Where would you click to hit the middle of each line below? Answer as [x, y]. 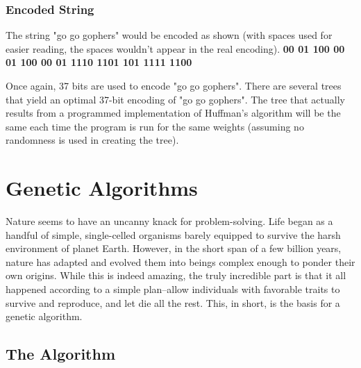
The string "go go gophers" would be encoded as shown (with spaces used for [169, 35]
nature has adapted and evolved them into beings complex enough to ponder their [180, 261]
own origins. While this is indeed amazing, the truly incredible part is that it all [176, 275]
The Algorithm [61, 354]
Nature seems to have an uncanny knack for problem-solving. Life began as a [169, 221]
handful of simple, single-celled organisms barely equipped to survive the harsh [173, 234]
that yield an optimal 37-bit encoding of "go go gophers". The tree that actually [175, 99]
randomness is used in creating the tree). [92, 140]
